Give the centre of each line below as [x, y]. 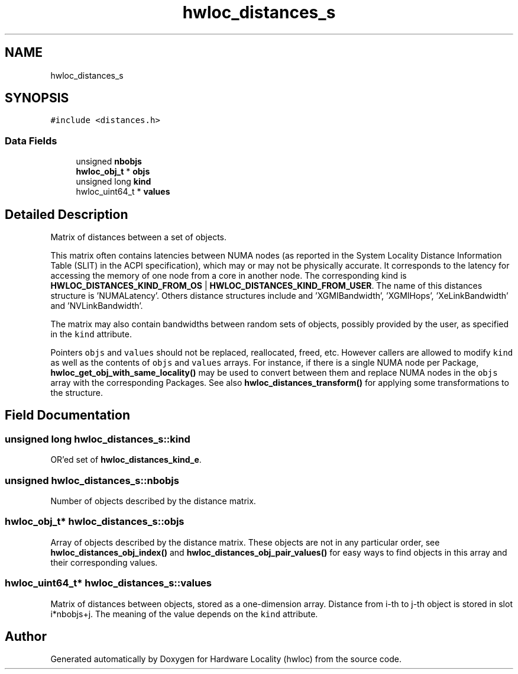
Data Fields [31, 141]
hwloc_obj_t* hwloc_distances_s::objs [95, 522]
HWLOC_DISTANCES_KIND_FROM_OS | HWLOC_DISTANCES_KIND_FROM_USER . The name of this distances [266, 286]
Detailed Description [67, 214]
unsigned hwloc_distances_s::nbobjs [92, 480]
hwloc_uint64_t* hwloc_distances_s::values [108, 583]
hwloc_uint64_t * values [123, 192]
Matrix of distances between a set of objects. [139, 237]
